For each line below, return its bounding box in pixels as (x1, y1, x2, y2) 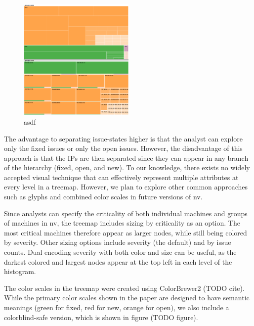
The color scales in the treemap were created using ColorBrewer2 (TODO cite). (4, 282, 245, 293)
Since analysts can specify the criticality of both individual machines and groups (4, 208, 248, 218)
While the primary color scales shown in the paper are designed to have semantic (4, 292, 250, 303)
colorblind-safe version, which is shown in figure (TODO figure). (4, 312, 198, 322)
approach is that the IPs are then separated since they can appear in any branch (4, 152, 249, 163)
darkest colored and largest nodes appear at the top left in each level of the (4, 256, 232, 267)
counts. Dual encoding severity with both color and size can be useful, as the (4, 247, 237, 257)
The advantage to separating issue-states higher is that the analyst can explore (4, 133, 243, 143)
